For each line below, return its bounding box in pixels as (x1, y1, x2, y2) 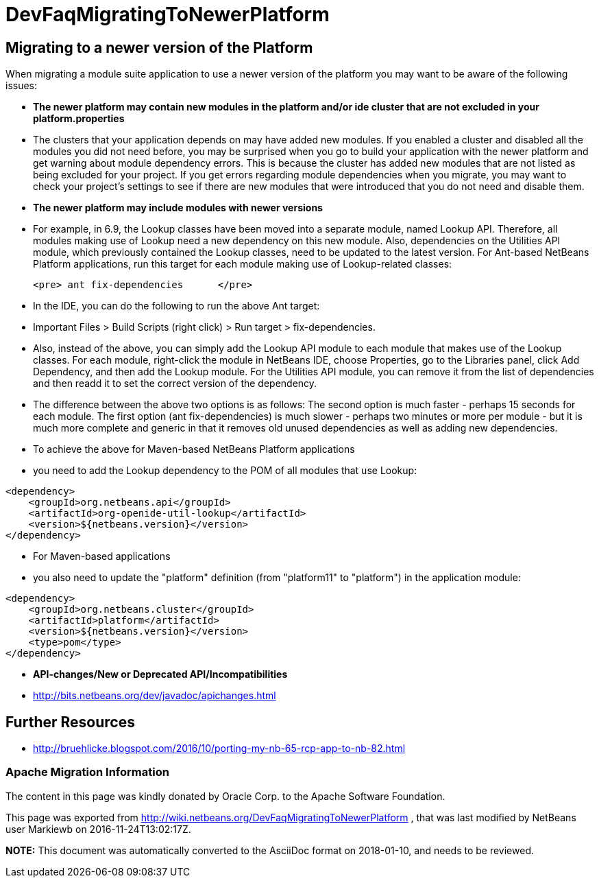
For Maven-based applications (33, 550, 171, 563)
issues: (5, 80, 38, 92)
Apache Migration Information (5, 765, 169, 779)
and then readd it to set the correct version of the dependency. (33, 377, 317, 390)
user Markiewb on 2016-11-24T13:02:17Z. (5, 823, 191, 835)
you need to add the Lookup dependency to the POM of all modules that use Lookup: (33, 464, 417, 477)
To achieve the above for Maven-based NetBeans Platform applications (33, 443, 355, 456)
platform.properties (33, 113, 125, 125)
